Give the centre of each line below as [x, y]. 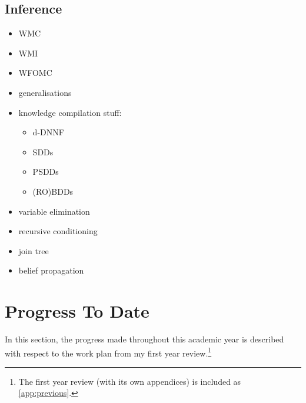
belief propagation [51, 270]
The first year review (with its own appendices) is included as [130, 381]
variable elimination [54, 211]
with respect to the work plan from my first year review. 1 [108, 352]
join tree [34, 250]
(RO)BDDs [53, 191]
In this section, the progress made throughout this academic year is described [144, 339]
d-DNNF [48, 132]
